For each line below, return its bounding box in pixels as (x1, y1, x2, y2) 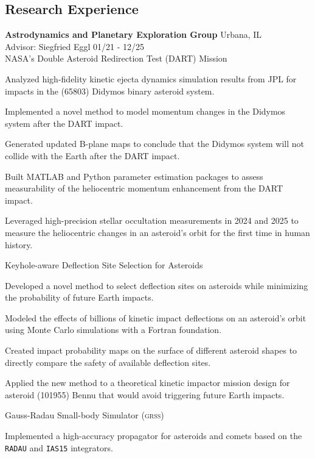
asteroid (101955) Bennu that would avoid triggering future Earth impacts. (5, 388, 285, 401)
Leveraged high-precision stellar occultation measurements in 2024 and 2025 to (5, 214, 299, 227)
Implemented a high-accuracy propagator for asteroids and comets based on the (5, 429, 302, 442)
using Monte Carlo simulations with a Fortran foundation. (5, 323, 222, 336)
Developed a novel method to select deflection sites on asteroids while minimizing (5, 279, 308, 292)
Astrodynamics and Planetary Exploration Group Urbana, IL (5, 28, 262, 41)
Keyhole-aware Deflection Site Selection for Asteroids (5, 259, 203, 271)
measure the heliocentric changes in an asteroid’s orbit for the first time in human (5, 226, 310, 238)
